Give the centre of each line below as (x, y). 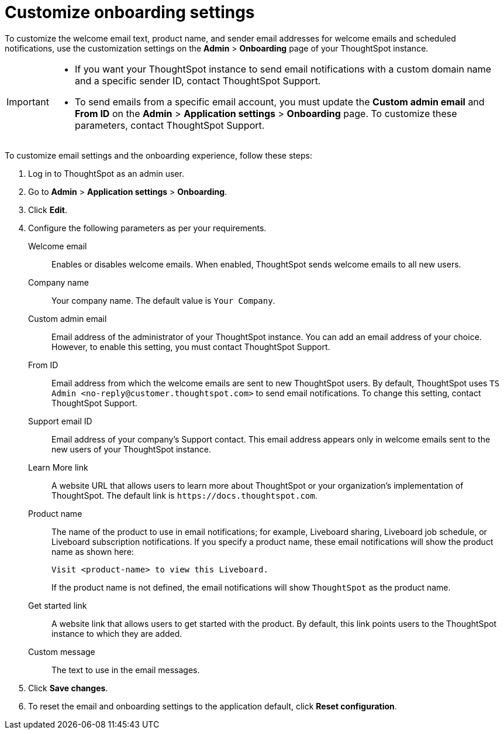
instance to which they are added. (117, 633)
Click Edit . (48, 210)
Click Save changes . (68, 688)
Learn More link (58, 467)
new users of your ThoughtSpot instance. (131, 449)
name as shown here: (93, 551)
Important (28, 102)
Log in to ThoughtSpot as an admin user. (106, 173)
